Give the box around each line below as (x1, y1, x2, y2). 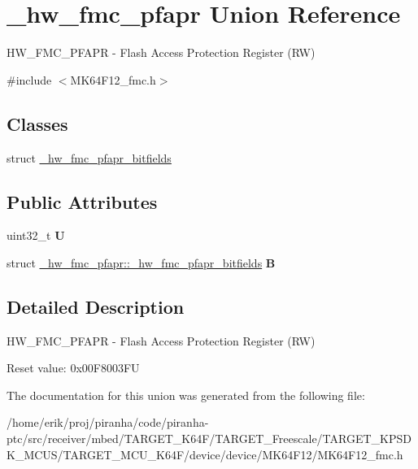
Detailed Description (7, 293, 185, 319)
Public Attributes (7, 189, 158, 214)
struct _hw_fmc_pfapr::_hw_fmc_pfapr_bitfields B (7, 254, 276, 271)
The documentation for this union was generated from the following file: (7, 386, 365, 403)
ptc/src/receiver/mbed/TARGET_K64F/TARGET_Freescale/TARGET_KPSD (7, 430, 411, 447)
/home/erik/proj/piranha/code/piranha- (7, 414, 209, 431)
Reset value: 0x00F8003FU (7, 359, 140, 376)
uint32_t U (7, 227, 65, 244)
